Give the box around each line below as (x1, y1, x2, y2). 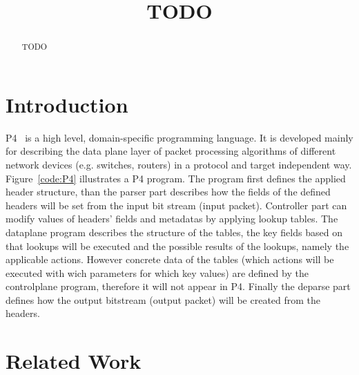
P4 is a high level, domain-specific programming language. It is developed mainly (6, 130, 353, 144)
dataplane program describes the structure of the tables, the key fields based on (6, 224, 342, 239)
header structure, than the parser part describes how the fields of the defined (6, 184, 331, 199)
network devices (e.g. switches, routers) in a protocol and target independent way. (6, 157, 352, 171)
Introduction (6, 90, 128, 118)
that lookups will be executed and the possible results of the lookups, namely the (6, 238, 349, 253)
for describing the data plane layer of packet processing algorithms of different (6, 144, 336, 158)
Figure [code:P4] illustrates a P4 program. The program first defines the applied (6, 171, 346, 185)
